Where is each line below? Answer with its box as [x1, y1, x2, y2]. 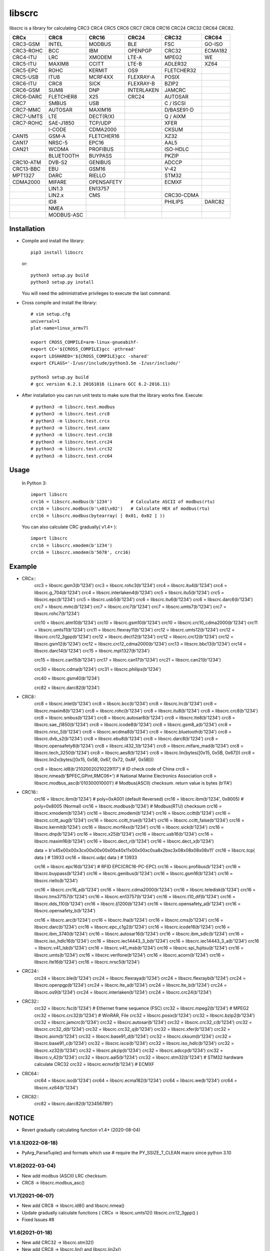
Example [9, 562, 37, 570]
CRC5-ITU [12, 60, 37, 67]
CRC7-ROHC [12, 119, 42, 126]
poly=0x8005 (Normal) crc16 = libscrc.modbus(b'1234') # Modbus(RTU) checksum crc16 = [34, 803, 222, 809]
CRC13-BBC [12, 165, 41, 172]
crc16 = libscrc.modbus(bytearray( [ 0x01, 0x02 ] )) [30, 513, 165, 518]
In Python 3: [21, 480, 47, 486]
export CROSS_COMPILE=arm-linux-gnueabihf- [30, 339, 139, 345]
